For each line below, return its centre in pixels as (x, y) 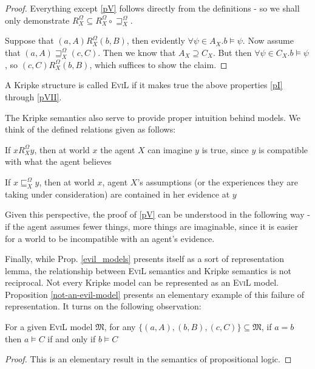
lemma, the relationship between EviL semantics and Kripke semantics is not (148, 270)
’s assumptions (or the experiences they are (218, 181)
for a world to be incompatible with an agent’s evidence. (110, 238)
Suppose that (29, 40)
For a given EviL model (49, 327)
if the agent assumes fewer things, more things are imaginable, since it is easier (151, 226)
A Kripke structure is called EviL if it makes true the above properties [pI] (144, 85)
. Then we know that (137, 52)
